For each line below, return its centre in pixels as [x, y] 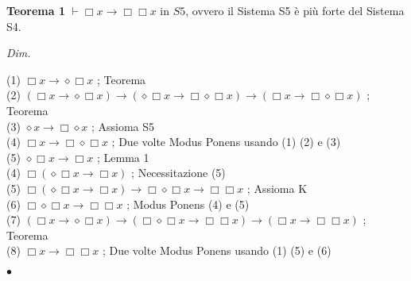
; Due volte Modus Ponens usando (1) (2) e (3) [226, 142]
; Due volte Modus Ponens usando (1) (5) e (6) [217, 250]
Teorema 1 [36, 10]
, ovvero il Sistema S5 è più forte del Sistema [295, 10]
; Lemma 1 [123, 157]
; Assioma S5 [123, 126]
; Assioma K [277, 188]
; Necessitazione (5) [178, 173]
